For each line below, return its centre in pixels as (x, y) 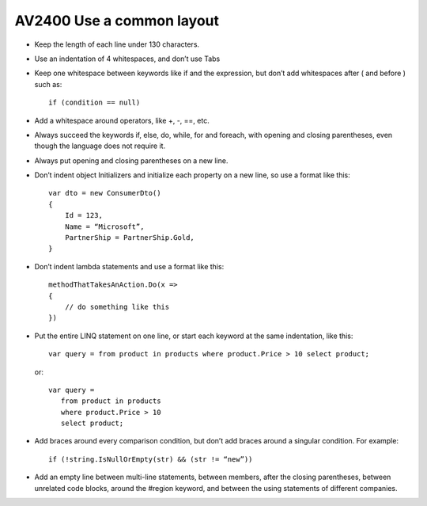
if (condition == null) (94, 103)
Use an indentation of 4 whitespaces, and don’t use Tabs (127, 59)
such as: (48, 84)
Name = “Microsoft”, (104, 226)
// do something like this (117, 306)
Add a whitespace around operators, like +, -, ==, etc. (122, 120)
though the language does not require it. (100, 146)
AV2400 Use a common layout (117, 21)
